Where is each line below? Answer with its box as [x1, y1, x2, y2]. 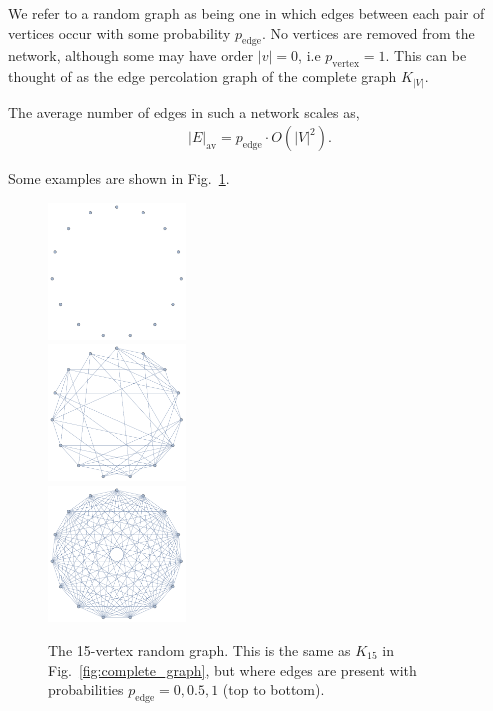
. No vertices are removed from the [261, 22, 475, 43]
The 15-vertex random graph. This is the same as [48, 640, 351, 660]
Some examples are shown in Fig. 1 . [8, 168, 230, 189]
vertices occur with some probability [8, 22, 231, 43]
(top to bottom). [222, 679, 325, 700]
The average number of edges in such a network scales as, [8, 101, 360, 122]
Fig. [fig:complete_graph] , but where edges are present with [48, 659, 417, 680]
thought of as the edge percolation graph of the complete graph [8, 66, 397, 87]
